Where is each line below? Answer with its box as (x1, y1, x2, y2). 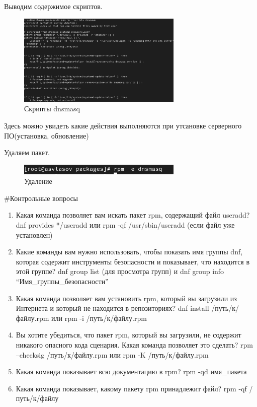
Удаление (24, 176, 52, 186)
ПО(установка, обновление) (4, 130, 89, 141)
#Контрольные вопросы (4, 192, 78, 203)
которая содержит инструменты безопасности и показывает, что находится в (16, 256, 250, 266)
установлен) (16, 229, 53, 240)
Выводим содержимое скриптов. (4, 1, 103, 11)
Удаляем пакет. (4, 147, 50, 158)
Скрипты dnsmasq (24, 103, 80, 114)
